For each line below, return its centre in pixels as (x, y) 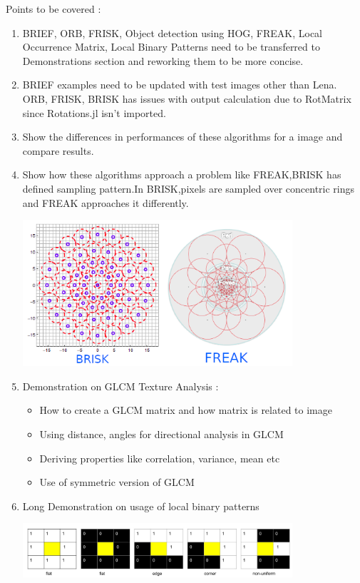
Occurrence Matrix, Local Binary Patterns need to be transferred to (171, 47)
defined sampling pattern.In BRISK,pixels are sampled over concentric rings (189, 188)
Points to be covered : (53, 9)
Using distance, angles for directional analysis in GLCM (161, 434)
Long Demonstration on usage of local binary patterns (141, 506)
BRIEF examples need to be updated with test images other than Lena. (180, 85)
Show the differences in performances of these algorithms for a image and (182, 137)
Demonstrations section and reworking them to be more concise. (163, 60)
